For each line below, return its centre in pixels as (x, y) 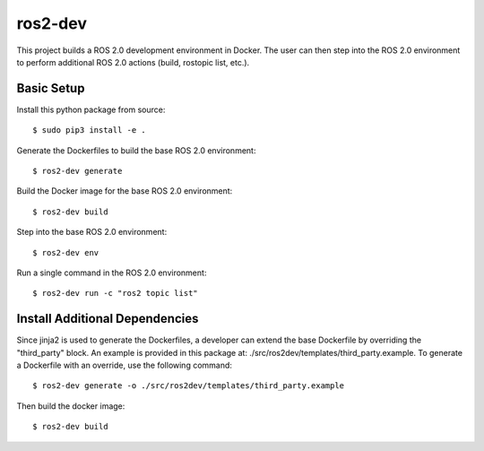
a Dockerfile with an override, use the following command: (125, 365)
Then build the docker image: (71, 406)
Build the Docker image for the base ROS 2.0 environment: (125, 191)
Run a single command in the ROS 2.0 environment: (112, 273)
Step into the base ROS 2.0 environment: (92, 232)
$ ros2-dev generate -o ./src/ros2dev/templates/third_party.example (189, 386)
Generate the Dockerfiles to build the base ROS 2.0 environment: (136, 150)
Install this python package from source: (91, 109)
